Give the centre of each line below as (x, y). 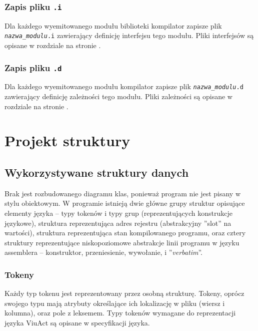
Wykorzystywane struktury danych (97, 173)
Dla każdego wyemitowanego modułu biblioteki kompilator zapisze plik (113, 25)
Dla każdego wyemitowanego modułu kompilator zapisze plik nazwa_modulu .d (124, 86)
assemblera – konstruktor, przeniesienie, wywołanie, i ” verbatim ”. (103, 252)
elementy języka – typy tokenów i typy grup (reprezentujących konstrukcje (118, 213)
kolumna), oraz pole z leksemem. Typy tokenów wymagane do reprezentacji (120, 313)
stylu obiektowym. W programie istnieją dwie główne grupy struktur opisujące (125, 203)
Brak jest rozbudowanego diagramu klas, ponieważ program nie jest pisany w (123, 193)
